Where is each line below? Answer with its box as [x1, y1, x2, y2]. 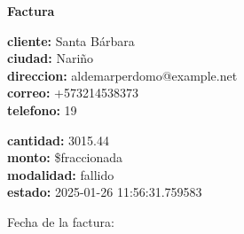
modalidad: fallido [7, 165, 114, 183]
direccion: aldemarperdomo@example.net [7, 66, 238, 84]
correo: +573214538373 [7, 83, 138, 102]
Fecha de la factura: [7, 212, 114, 230]
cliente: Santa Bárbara [7, 31, 135, 50]
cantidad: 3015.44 [7, 130, 109, 149]
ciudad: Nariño [7, 49, 94, 67]
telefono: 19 [7, 100, 77, 119]
